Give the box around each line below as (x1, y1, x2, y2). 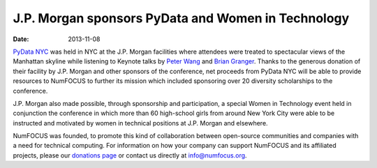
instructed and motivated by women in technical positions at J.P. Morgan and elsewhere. (13, 119, 268, 127)
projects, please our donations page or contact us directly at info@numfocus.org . (13, 151, 247, 160)
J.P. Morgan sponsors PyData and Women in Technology (13, 10, 350, 26)
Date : (13, 35, 29, 43)
